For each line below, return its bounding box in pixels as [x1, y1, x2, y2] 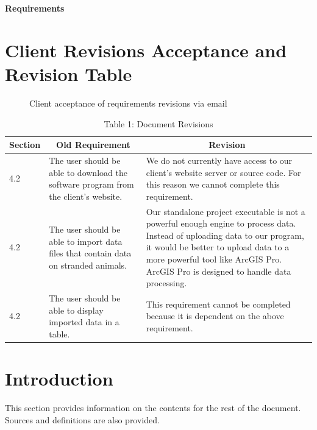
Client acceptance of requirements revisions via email [29, 96, 227, 109]
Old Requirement [56, 138, 130, 151]
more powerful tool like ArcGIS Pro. [146, 252, 282, 265]
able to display [49, 303, 104, 316]
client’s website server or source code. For [146, 166, 301, 178]
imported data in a [49, 315, 119, 328]
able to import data [49, 234, 123, 247]
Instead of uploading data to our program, [146, 228, 304, 241]
